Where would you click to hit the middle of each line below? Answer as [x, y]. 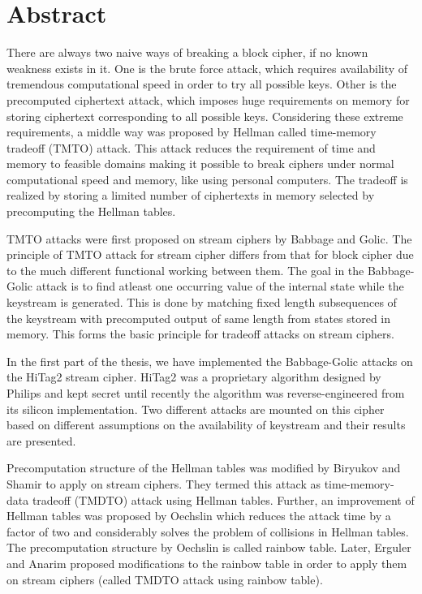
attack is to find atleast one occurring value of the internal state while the [220, 286]
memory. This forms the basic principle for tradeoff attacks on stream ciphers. [200, 334]
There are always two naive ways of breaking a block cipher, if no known [187, 52]
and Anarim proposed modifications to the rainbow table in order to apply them [207, 563]
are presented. [41, 440]
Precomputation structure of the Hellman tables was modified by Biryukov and [204, 468]
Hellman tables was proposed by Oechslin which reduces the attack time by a [199, 516]
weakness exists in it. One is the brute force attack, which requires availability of [207, 68]
